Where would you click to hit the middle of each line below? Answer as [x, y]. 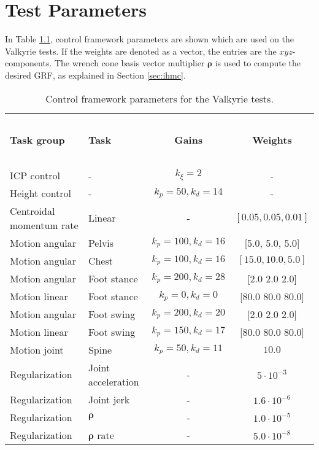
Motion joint [37, 349]
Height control [41, 193]
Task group [37, 139]
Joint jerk [109, 399]
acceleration [113, 381]
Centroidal [33, 211]
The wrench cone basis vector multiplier [129, 63]
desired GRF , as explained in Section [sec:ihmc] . [95, 75]
